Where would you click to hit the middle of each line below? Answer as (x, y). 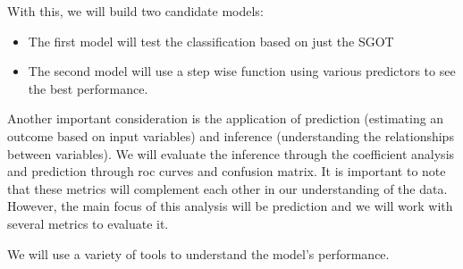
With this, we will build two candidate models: (135, 11)
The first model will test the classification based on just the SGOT (211, 41)
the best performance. (88, 88)
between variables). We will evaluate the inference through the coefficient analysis (231, 153)
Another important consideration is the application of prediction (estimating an (226, 118)
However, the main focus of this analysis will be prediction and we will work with (230, 206)
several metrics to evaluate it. (88, 223)
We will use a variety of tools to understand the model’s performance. (198, 253)
